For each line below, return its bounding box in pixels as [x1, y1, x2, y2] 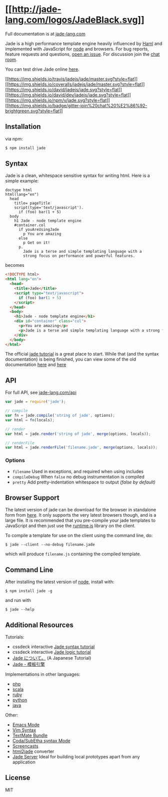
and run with [5, 597, 31, 603]
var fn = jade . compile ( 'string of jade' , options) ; [5, 413, 115, 418]
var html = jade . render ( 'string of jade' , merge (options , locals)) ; [5, 431, 151, 436]
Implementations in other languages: [5, 671, 80, 677]
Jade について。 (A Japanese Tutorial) [12, 655, 91, 661]
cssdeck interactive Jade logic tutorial [12, 649, 91, 655]
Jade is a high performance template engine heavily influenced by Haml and [5, 40, 162, 46]
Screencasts [12, 743, 38, 749]
